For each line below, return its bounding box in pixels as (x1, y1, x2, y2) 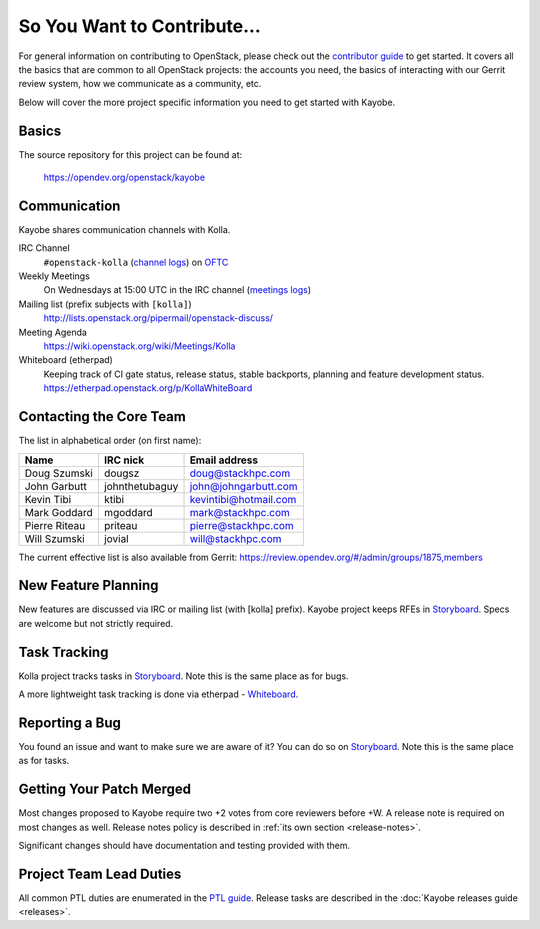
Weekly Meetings (18, 270, 90, 282)
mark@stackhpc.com (189, 505, 290, 519)
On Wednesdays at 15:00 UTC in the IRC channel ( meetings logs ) (43, 284, 312, 296)
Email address (189, 453, 259, 467)
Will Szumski (24, 531, 85, 545)
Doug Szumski (24, 466, 94, 480)
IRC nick (103, 453, 145, 467)
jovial (103, 531, 129, 545)
